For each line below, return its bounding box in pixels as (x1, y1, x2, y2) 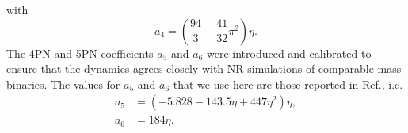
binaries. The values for (6, 75, 120, 92)
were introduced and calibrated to (206, 44, 372, 61)
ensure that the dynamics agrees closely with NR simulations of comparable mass (6, 60, 402, 77)
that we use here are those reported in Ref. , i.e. (173, 75, 403, 92)
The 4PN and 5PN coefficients (6, 44, 154, 61)
